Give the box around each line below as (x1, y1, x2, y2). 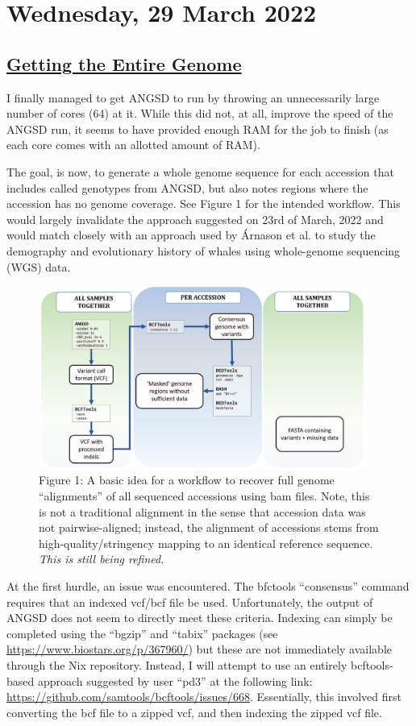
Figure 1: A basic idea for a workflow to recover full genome (39, 471, 335, 488)
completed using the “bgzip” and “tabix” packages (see (6, 624, 278, 641)
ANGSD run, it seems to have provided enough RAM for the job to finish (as (6, 120, 389, 137)
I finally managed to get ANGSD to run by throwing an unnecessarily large (6, 89, 380, 106)
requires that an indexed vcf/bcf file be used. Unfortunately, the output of (6, 593, 373, 610)
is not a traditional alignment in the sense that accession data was (39, 503, 366, 520)
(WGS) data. (6, 258, 71, 275)
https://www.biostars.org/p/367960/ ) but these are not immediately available (6, 641, 392, 658)
